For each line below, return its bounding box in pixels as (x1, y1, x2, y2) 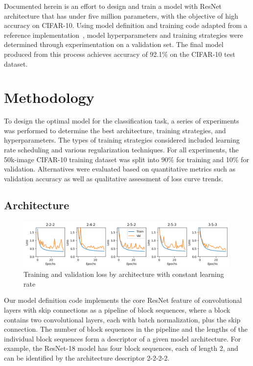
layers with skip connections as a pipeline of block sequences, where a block (4, 305, 230, 315)
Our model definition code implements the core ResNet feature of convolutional (4, 295, 242, 305)
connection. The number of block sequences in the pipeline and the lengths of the (4, 324, 248, 334)
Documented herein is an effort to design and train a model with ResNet (4, 1, 222, 11)
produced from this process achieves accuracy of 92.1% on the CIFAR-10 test (4, 49, 235, 59)
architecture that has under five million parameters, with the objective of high (4, 10, 238, 21)
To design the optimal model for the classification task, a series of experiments (4, 116, 239, 126)
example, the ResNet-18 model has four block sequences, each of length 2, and (4, 343, 238, 353)
